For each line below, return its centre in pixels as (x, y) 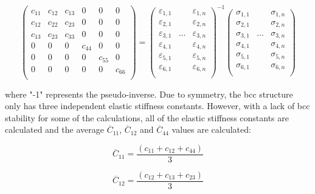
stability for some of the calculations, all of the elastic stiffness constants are (147, 117)
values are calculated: (211, 129)
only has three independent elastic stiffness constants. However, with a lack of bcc (157, 106)
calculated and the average (54, 129)
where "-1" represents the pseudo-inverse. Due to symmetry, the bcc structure (149, 94)
